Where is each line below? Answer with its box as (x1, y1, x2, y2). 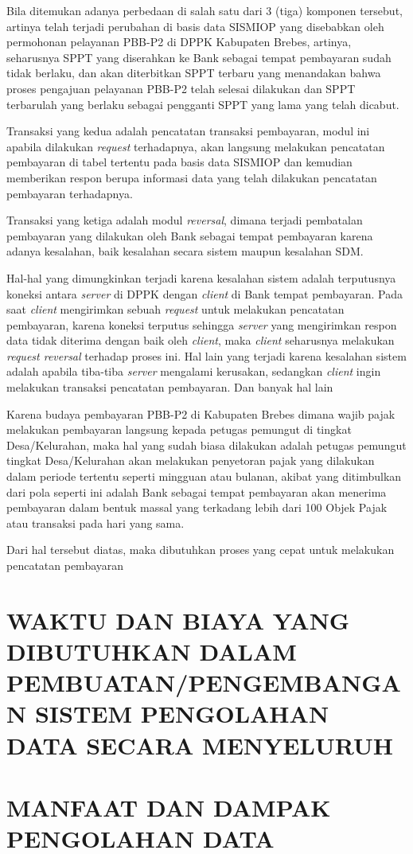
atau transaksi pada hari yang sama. (6, 514, 185, 531)
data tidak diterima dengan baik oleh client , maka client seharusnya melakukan (6, 332, 395, 349)
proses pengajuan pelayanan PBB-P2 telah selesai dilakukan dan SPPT (6, 80, 356, 96)
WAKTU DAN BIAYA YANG (6, 603, 350, 636)
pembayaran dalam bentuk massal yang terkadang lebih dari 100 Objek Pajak (6, 499, 388, 516)
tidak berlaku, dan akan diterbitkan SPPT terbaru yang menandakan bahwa (6, 64, 381, 81)
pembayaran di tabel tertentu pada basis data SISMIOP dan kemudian (6, 154, 353, 170)
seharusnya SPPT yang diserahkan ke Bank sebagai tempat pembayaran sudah (6, 49, 392, 65)
